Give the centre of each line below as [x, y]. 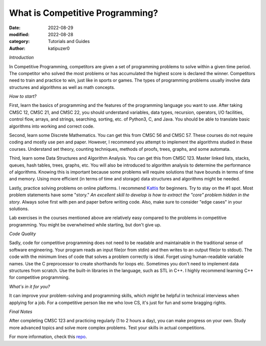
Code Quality [23, 234]
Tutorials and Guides [69, 42]
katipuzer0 [59, 48]
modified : [19, 34]
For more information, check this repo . [48, 337]
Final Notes [21, 312]
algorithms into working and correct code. [52, 126]
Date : [15, 28]
